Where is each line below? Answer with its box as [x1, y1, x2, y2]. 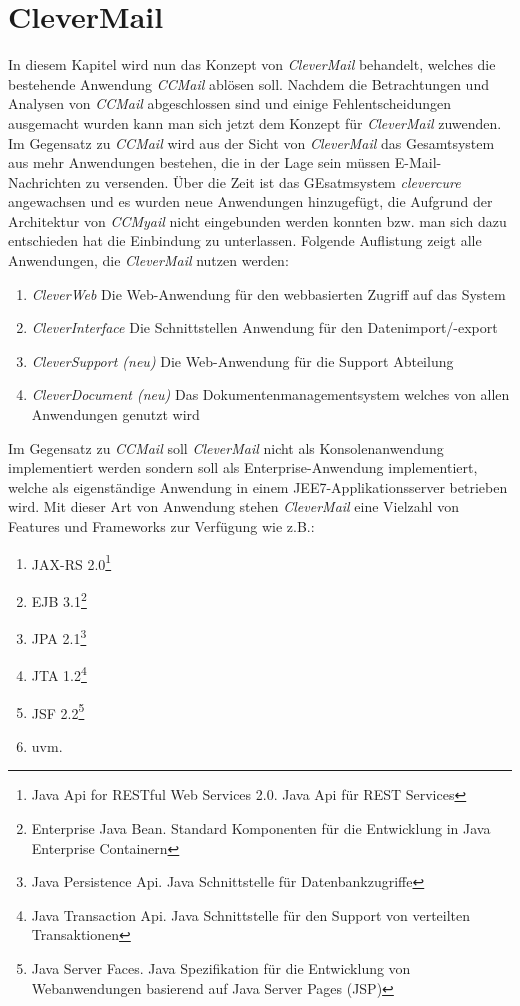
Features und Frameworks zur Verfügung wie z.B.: [8, 516, 315, 536]
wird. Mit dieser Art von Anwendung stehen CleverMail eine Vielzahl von [8, 496, 459, 517]
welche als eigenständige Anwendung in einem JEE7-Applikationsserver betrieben [8, 476, 508, 497]
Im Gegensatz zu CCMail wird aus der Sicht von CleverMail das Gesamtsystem [8, 132, 495, 153]
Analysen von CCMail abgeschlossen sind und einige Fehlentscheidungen [8, 93, 452, 114]
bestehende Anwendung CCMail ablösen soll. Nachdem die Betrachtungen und [8, 73, 489, 94]
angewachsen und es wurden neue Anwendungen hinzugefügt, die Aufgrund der [8, 191, 493, 212]
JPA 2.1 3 [31, 625, 87, 648]
